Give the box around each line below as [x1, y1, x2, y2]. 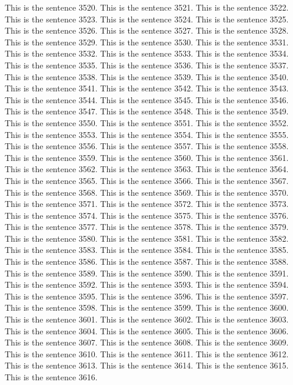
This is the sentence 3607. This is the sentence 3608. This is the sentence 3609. [5, 336, 289, 348]
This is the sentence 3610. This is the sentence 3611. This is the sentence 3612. [5, 347, 289, 360]
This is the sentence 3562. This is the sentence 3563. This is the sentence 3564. [5, 163, 289, 175]
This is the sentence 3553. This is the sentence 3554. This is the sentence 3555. [5, 128, 289, 140]
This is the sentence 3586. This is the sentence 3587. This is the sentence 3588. [5, 255, 289, 268]
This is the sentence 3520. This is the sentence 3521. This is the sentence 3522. [5, 1, 289, 13]
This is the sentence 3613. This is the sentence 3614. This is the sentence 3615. [5, 359, 289, 371]
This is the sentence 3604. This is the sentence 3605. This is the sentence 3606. [5, 324, 289, 337]
